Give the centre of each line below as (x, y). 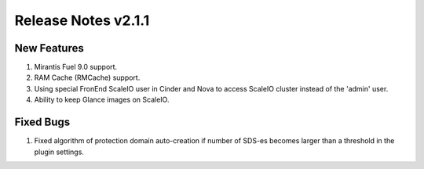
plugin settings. (59, 152)
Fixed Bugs (42, 122)
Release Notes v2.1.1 (82, 20)
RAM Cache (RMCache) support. (87, 77)
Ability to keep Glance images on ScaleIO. (102, 100)
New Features (49, 48)
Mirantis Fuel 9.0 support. (76, 67)
